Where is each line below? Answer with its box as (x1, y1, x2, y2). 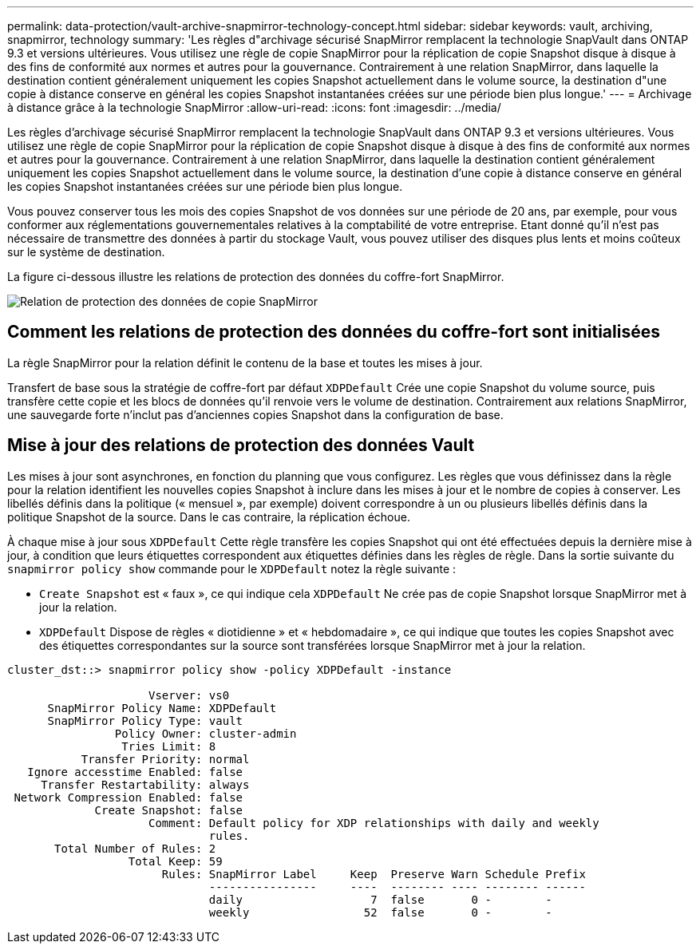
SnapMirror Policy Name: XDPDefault (47, 701, 277, 714)
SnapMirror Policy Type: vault (47, 714, 243, 727)
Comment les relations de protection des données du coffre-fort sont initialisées (7, 322, 660, 342)
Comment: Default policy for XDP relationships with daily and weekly (148, 816, 599, 829)
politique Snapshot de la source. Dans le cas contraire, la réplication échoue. (7, 509, 410, 524)
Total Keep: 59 (128, 854, 223, 868)
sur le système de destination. (7, 245, 165, 259)
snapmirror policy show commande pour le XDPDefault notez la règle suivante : (7, 561, 457, 576)
